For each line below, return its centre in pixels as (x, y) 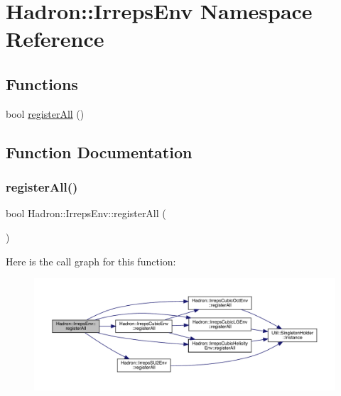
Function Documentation (99, 152)
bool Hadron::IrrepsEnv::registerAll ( (86, 213)
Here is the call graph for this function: (91, 261)
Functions (42, 83)
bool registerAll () (45, 113)
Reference (55, 39)
